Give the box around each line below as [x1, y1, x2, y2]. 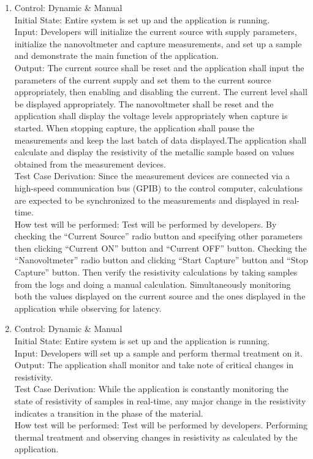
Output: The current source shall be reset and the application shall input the [14, 61, 304, 74]
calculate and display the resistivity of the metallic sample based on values [14, 145, 295, 158]
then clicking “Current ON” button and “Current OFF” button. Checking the [14, 241, 307, 254]
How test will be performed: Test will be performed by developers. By [14, 217, 277, 230]
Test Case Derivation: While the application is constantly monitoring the [14, 382, 288, 395]
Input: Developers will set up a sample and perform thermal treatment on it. [14, 346, 303, 359]
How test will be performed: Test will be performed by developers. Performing [14, 418, 308, 431]
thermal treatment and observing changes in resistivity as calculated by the [14, 430, 298, 443]
